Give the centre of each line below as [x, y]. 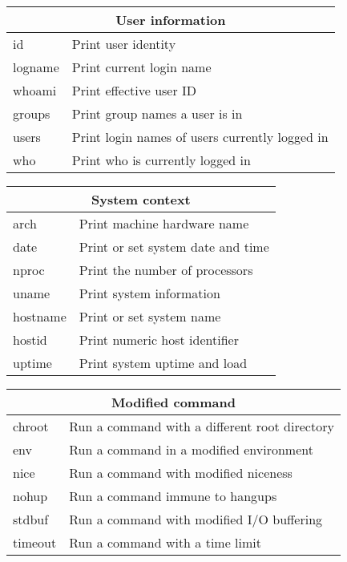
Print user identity [124, 44]
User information [171, 20]
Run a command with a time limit [165, 542]
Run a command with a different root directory [202, 426]
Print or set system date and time [174, 247]
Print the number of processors [166, 270]
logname [36, 67]
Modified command [173, 402]
